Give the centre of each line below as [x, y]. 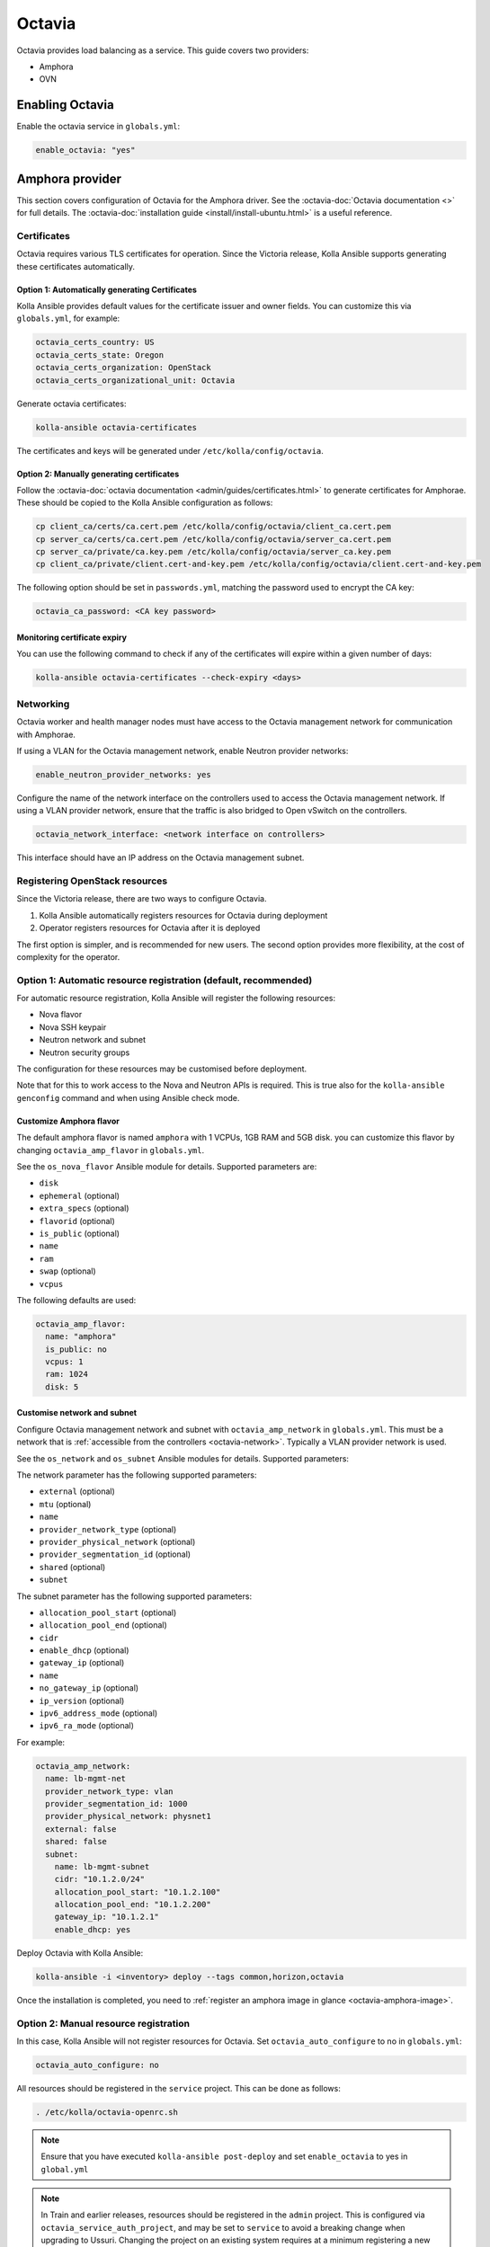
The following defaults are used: [76, 1300]
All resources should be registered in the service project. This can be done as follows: [178, 2088]
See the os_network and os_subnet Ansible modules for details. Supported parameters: [183, 1458]
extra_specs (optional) [84, 1208]
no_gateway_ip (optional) [89, 1688]
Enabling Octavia [65, 105]
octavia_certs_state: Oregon [100, 355]
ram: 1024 [67, 1374]
